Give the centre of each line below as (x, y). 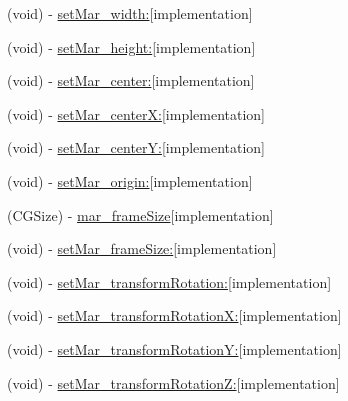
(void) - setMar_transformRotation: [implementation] (169, 281)
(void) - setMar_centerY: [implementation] (136, 147)
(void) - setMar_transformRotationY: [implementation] (174, 348)
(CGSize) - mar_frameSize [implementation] (140, 214)
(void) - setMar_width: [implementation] (130, 13)
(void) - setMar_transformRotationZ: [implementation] (173, 382)
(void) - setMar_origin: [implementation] (130, 180)
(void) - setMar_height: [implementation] (131, 46)
